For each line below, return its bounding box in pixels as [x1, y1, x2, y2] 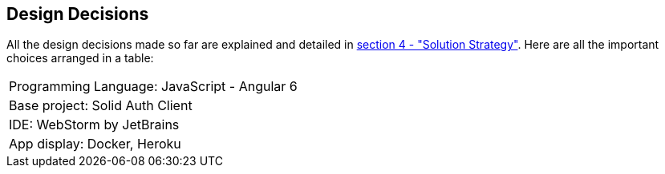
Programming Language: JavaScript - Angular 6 [9, 78, 298, 95]
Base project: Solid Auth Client [9, 97, 193, 114]
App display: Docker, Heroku [9, 136, 181, 152]
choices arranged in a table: [6, 51, 154, 65]
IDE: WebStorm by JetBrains [9, 117, 180, 133]
